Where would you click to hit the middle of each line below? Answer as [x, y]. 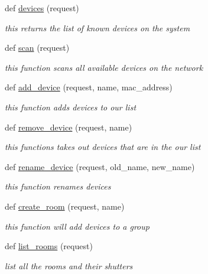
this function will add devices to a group [77, 226]
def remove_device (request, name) [69, 127]
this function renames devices [58, 186]
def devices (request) [42, 8]
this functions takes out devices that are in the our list [103, 147]
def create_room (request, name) [65, 206]
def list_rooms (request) [49, 246]
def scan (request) [37, 48]
